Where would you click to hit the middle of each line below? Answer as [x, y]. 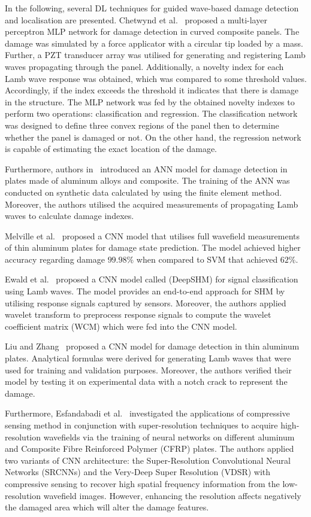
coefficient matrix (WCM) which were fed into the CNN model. [121, 326]
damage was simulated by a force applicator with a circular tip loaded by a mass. [154, 43]
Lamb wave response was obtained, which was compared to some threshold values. [156, 78]
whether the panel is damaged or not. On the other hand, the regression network [153, 137]
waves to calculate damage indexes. [70, 216]
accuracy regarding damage [55, 259]
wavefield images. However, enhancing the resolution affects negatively [172, 495]
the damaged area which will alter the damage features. [107, 507]
